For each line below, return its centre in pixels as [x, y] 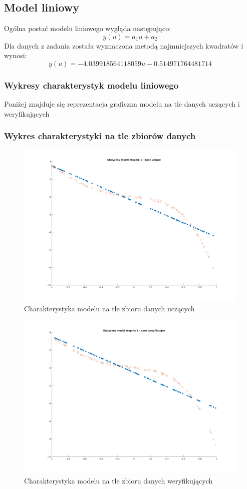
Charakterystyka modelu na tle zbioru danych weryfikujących [118, 481]
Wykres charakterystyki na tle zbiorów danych [100, 136]
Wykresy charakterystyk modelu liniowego [91, 85]
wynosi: [16, 55]
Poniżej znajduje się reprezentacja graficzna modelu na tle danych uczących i [122, 104]
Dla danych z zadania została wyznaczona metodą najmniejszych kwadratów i [124, 45]
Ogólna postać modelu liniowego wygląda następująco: [88, 28]
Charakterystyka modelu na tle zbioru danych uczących [109, 309]
